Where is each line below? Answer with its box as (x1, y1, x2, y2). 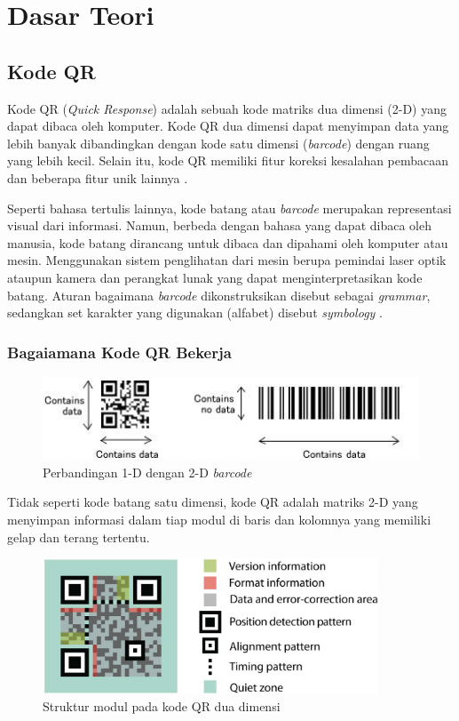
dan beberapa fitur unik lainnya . (7, 168, 188, 187)
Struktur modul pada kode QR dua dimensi (43, 697, 281, 716)
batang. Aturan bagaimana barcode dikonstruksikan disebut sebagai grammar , (7, 285, 431, 304)
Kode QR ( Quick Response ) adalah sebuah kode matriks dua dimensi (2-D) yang (7, 99, 447, 117)
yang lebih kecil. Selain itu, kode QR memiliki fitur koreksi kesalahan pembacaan (7, 151, 449, 170)
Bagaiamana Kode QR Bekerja (7, 340, 232, 363)
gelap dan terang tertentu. (7, 527, 150, 546)
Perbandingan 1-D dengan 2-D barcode (43, 462, 252, 481)
